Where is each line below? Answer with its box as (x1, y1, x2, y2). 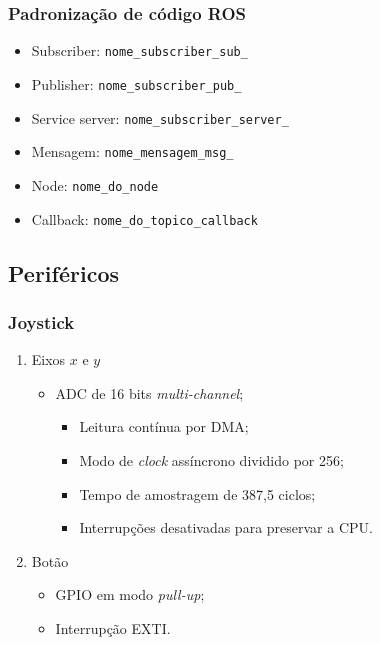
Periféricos (8, 257, 119, 288)
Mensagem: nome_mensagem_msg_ (31, 141, 234, 162)
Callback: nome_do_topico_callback (31, 208, 258, 229)
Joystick (8, 309, 75, 334)
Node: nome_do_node (31, 174, 159, 195)
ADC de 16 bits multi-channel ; (55, 382, 244, 403)
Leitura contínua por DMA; (79, 416, 249, 437)
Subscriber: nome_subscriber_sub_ (31, 40, 248, 61)
